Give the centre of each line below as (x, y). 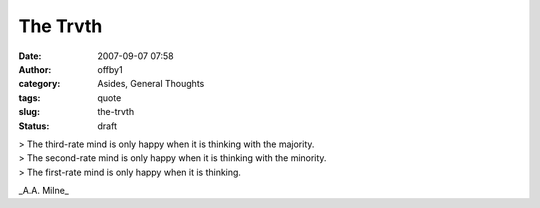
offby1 (110, 69)
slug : (29, 112)
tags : (29, 97)
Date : (30, 56)
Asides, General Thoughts (151, 84)
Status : (34, 126)
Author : (35, 69)
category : (39, 84)
